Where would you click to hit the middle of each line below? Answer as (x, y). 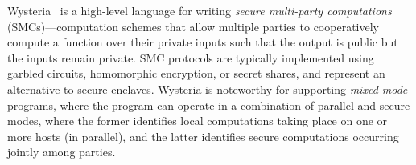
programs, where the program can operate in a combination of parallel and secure (209, 105)
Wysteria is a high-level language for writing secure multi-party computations (200, 10)
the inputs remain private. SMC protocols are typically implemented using (191, 57)
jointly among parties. (62, 152)
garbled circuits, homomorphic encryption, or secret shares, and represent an (196, 73)
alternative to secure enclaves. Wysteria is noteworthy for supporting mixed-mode (208, 89)
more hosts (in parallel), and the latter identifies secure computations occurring (203, 136)
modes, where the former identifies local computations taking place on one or (198, 121)
